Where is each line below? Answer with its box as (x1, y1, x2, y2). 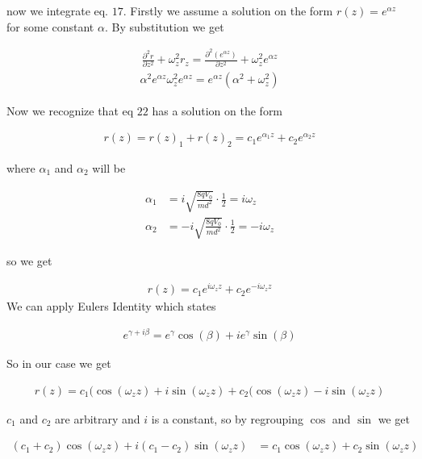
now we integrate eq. (6, 2, 109, 19)
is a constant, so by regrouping (151, 410, 303, 427)
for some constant (6, 18, 94, 35)
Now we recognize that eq (6, 102, 134, 119)
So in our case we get (6, 355, 111, 372)
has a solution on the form (152, 102, 283, 119)
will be (92, 159, 126, 176)
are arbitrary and (55, 410, 140, 427)
